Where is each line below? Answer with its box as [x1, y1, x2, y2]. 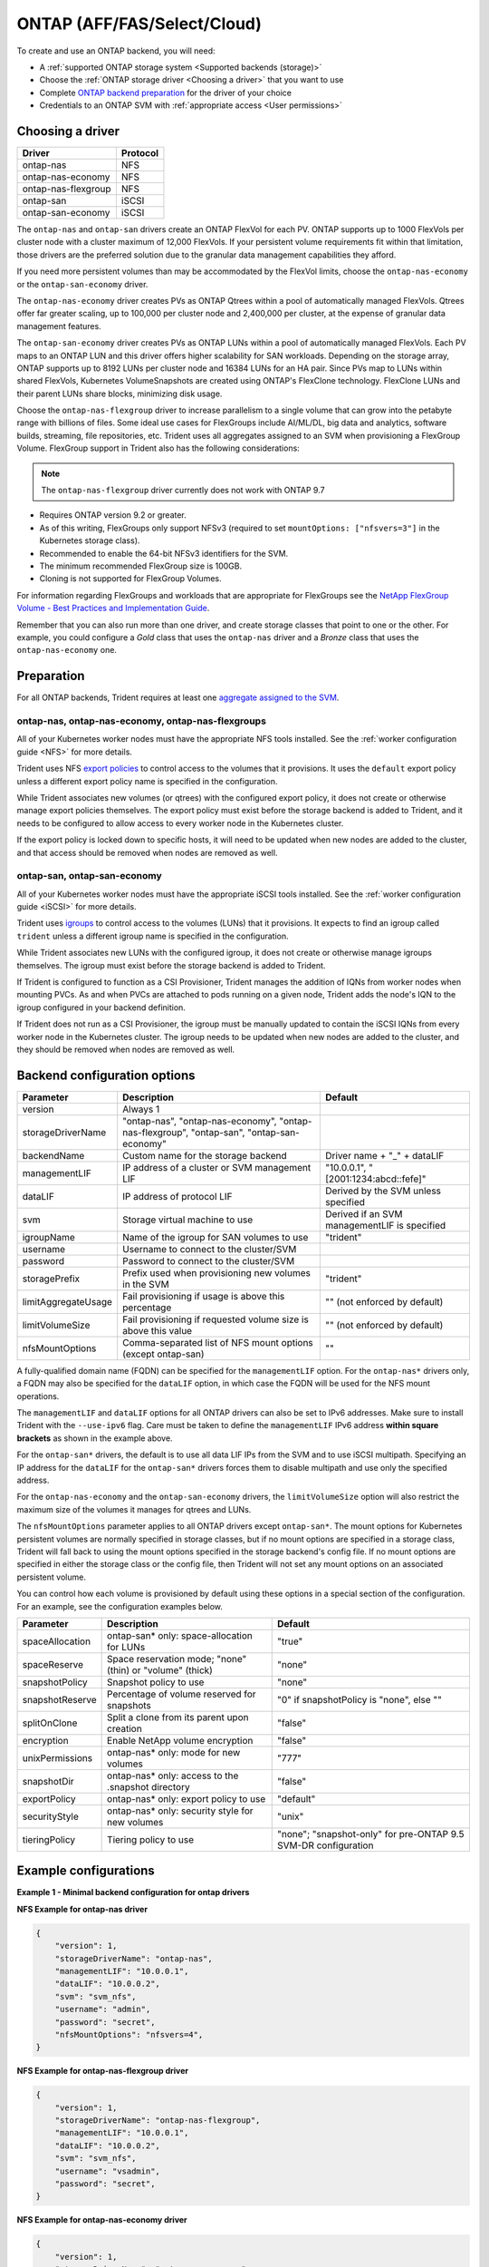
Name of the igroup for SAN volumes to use [122, 1231, 309, 1243]
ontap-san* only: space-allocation [107, 1629, 254, 1641]
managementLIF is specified [325, 1219, 446, 1231]
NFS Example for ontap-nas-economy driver [16, 2214, 187, 2225]
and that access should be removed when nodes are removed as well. [16, 847, 278, 858]
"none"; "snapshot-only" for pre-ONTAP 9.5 [277, 1827, 465, 1840]
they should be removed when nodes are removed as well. [16, 1044, 235, 1055]
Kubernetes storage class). [39, 535, 140, 546]
